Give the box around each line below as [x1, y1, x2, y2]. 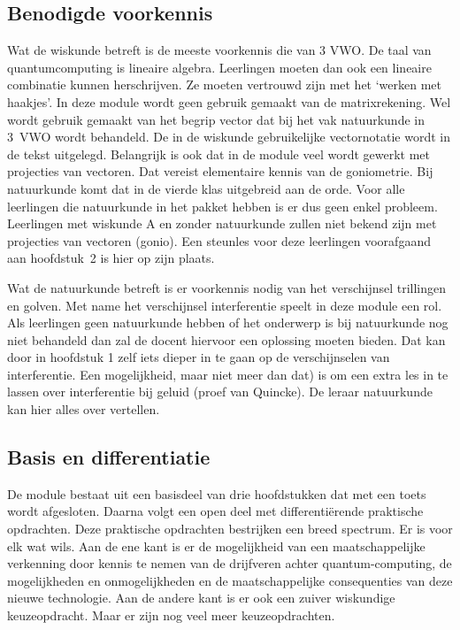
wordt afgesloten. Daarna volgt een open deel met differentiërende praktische [7, 502, 424, 520]
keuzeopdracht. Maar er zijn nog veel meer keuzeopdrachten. [7, 606, 335, 625]
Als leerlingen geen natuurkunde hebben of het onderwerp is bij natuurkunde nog [7, 313, 448, 332]
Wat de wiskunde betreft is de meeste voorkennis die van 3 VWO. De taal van [7, 41, 432, 59]
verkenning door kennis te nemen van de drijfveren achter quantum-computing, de [7, 554, 452, 572]
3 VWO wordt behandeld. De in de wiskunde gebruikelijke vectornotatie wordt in [7, 127, 450, 146]
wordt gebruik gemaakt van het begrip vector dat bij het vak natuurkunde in [7, 110, 425, 128]
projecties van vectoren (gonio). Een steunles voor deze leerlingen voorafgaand [7, 231, 431, 250]
